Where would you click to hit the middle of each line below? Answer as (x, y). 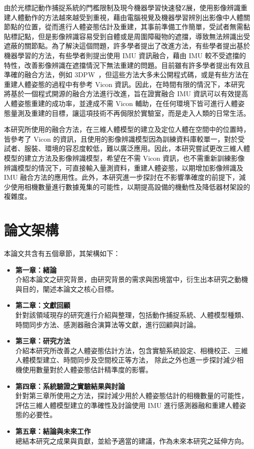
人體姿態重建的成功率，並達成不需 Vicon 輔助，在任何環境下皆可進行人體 (121, 103)
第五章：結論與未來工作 (53, 431)
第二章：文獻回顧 (43, 305)
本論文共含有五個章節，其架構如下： (62, 253)
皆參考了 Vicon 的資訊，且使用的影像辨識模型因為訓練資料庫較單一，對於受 (124, 139)
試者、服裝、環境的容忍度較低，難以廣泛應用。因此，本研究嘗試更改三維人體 (127, 148)
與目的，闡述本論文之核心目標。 (67, 289)
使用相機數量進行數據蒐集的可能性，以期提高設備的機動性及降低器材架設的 (130, 186)
